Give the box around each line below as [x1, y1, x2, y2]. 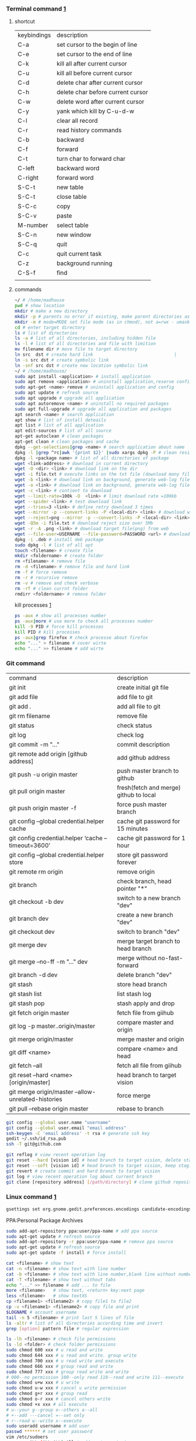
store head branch [116, 980, 167, 988]
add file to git [116, 693, 153, 701]
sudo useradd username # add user [6, 1423, 90, 1429]
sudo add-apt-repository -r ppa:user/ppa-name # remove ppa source [6, 1239, 174, 1245]
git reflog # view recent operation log [6, 1152, 106, 1158]
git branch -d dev [9, 971, 58, 979]
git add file [9, 693, 38, 701]
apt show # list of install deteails [14, 417, 107, 423]
